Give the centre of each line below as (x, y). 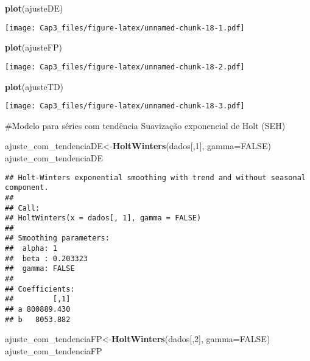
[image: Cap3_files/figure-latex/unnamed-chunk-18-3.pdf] (125, 106)
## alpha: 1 (31, 249)
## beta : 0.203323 (47, 258)
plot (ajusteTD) (34, 86)
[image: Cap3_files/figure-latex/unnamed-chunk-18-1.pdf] (125, 28)
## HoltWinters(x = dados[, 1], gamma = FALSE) (103, 218)
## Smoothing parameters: (57, 238)
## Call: (23, 208)
